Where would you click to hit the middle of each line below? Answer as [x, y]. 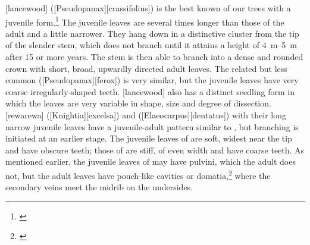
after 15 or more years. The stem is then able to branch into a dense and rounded [154, 57]
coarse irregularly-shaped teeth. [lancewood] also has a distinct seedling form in [150, 91]
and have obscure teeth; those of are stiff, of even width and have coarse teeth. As [155, 150]
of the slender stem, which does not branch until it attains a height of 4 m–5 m [151, 45]
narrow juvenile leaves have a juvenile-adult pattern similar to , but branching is [152, 126]
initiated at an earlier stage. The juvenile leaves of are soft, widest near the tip [149, 138]
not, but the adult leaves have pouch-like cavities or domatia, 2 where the [138, 174]
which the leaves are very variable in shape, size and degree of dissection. [138, 103]
